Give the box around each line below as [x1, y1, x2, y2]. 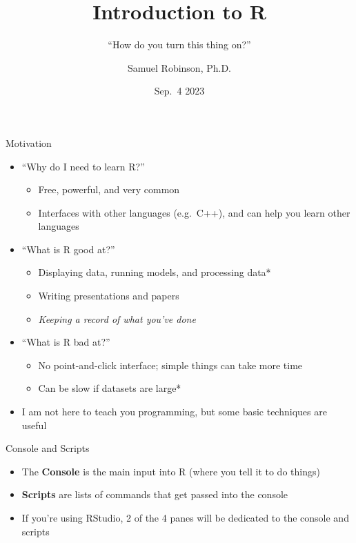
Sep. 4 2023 [154, 83, 205, 98]
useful [21, 417, 47, 432]
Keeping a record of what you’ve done [38, 311, 196, 326]
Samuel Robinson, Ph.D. [127, 60, 232, 75]
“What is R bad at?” [21, 335, 110, 349]
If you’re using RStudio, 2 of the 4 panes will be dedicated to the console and [21, 511, 349, 524]
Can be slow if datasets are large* [38, 381, 181, 395]
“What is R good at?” [21, 241, 115, 256]
